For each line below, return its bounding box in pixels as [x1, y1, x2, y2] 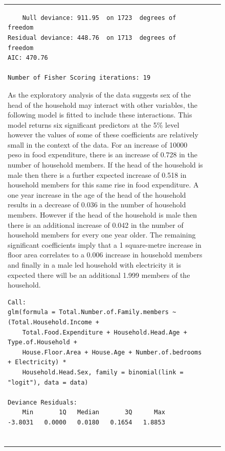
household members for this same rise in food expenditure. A [8, 179, 199, 190]
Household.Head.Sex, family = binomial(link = [22, 368, 184, 376]
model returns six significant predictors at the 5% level [8, 119, 179, 130]
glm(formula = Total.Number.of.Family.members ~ [8, 308, 176, 316]
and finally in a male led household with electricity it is [8, 259, 181, 270]
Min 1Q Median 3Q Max [22, 409, 165, 416]
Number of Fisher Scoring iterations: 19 [8, 74, 151, 82]
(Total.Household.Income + [8, 318, 99, 326]
